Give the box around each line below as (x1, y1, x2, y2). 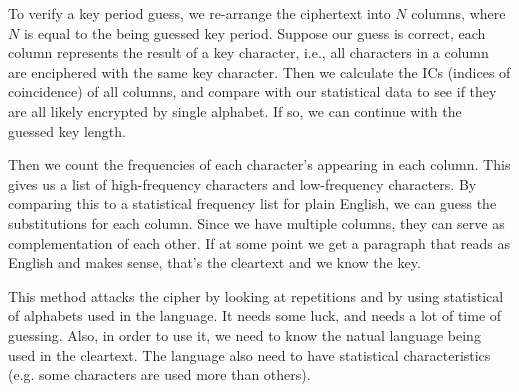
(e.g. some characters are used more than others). (8, 364, 311, 385)
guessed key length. (8, 120, 126, 141)
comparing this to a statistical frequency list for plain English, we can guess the (8, 193, 497, 214)
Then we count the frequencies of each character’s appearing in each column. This (8, 154, 511, 175)
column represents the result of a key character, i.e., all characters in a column (8, 42, 489, 63)
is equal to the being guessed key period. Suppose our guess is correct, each (23, 22, 486, 43)
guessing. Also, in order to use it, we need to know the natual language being (8, 324, 481, 345)
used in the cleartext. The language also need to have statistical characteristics (8, 344, 491, 365)
